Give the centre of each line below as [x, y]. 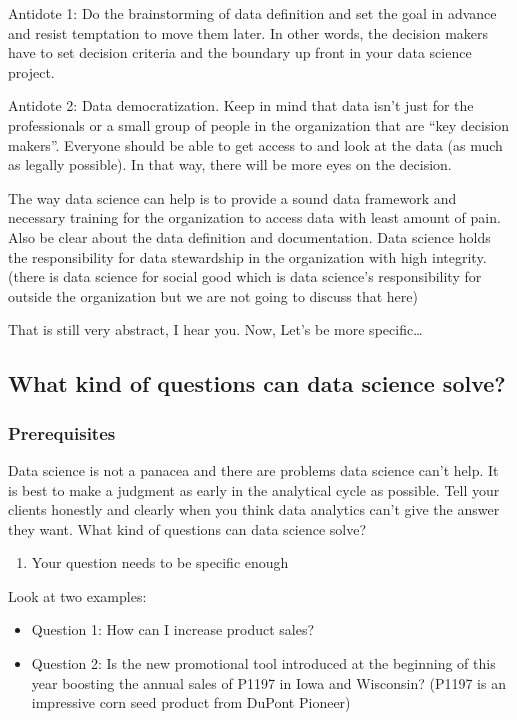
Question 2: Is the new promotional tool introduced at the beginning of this [263, 663]
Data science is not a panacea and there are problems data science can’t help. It [253, 469]
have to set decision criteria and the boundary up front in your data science [240, 52]
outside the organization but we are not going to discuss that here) [213, 295]
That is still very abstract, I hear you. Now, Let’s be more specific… [215, 329]
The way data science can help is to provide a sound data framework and [232, 197]
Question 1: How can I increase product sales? [173, 629]
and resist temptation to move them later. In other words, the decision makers [248, 32]
